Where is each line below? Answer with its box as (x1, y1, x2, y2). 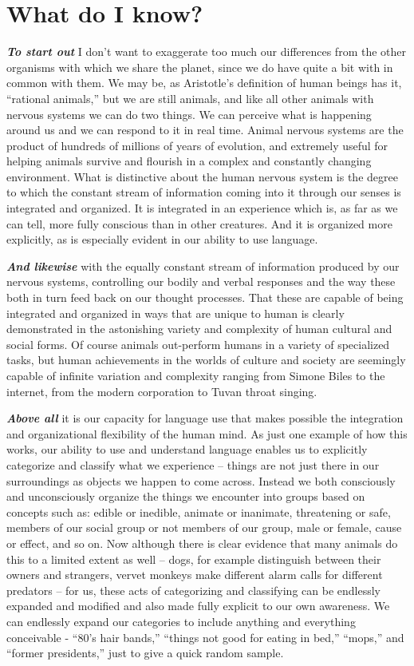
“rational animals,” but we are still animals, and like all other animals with (6, 89, 374, 106)
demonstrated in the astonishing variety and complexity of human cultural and (6, 320, 392, 337)
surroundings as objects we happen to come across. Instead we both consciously (6, 472, 396, 489)
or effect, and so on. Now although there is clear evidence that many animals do (6, 534, 398, 551)
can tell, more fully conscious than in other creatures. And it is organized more (6, 215, 392, 232)
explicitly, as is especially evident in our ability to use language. (6, 231, 318, 248)
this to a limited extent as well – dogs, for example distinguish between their (6, 550, 381, 567)
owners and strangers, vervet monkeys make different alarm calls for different (6, 566, 383, 583)
